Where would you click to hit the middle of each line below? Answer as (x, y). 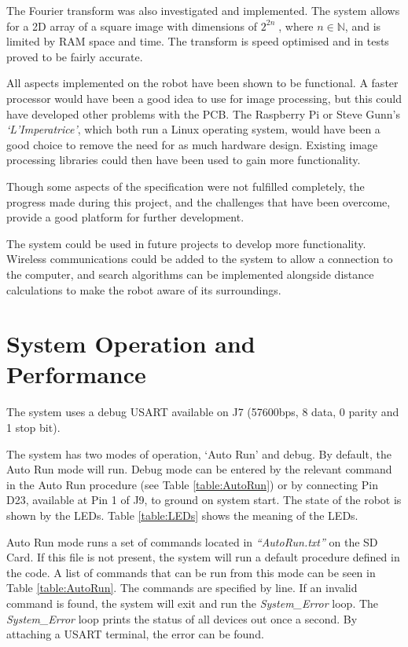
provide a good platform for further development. (125, 217)
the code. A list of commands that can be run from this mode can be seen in (191, 572)
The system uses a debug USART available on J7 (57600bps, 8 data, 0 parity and (203, 412)
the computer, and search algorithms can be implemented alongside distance (190, 274)
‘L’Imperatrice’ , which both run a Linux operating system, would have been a (193, 129)
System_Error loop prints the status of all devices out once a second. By (182, 618)
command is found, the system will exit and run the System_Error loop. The (193, 603)
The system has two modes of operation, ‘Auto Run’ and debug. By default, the (199, 453)
